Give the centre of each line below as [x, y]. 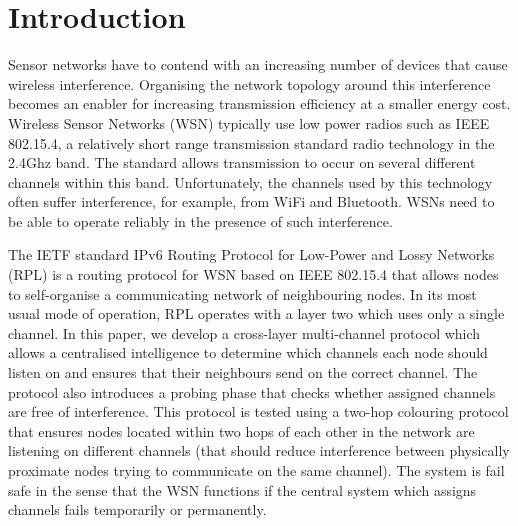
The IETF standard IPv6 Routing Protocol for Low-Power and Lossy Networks [251, 254]
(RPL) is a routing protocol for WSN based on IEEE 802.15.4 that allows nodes [253, 274]
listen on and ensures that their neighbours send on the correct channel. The [243, 372]
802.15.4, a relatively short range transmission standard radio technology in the [251, 142]
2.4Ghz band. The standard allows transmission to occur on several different [242, 162]
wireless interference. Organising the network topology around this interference [249, 83]
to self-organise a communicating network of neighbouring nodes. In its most [242, 293]
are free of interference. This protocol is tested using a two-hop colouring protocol [258, 411]
